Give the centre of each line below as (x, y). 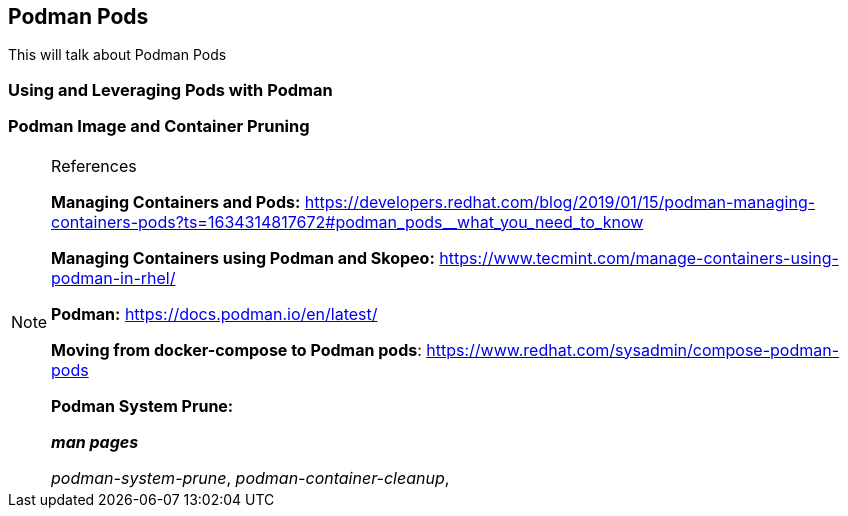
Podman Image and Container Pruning (159, 126)
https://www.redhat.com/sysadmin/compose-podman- (633, 349)
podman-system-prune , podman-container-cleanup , (250, 477)
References (94, 165)
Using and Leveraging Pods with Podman (170, 89)
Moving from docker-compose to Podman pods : (236, 349)
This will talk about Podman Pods (117, 55)
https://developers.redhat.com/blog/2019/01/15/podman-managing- (560, 201)
